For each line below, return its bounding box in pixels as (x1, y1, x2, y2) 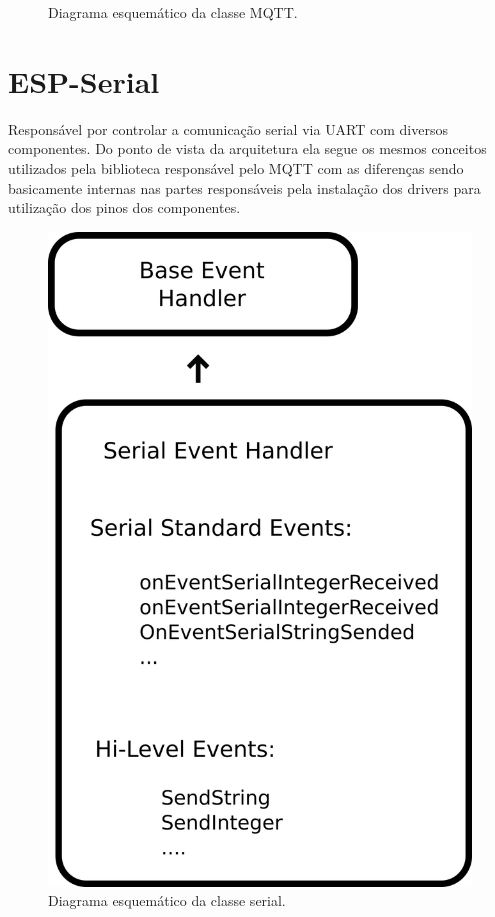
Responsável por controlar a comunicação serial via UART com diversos (8, 118, 448, 139)
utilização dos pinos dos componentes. (8, 197, 241, 218)
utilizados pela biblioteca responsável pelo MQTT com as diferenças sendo (8, 157, 464, 178)
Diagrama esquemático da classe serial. (48, 890, 286, 911)
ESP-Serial (8, 60, 160, 101)
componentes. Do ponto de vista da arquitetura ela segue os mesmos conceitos (8, 138, 487, 159)
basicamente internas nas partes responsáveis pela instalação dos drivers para (8, 177, 481, 198)
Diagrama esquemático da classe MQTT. (48, 2, 298, 22)
